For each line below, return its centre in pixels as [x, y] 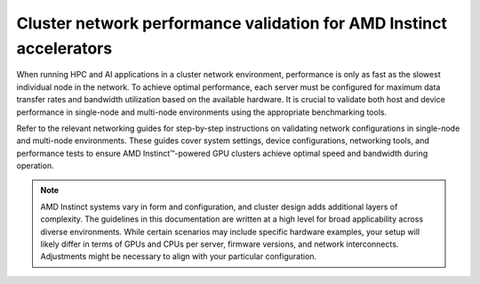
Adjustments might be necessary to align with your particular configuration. [179, 256]
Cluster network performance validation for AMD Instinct [232, 23]
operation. [35, 166]
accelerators [64, 48]
